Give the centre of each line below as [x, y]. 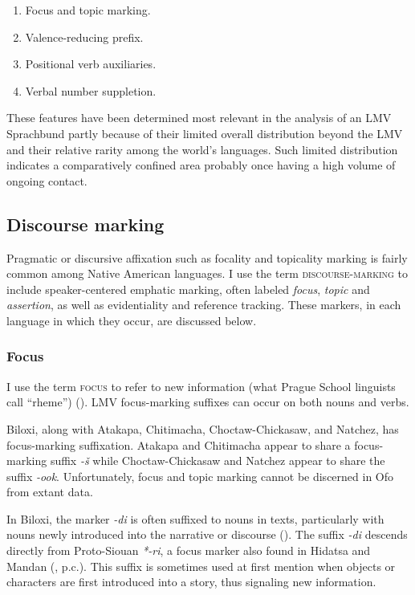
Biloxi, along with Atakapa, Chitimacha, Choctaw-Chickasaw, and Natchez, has [203, 428]
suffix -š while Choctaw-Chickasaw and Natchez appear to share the [218, 461]
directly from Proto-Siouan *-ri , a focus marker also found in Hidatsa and [189, 550]
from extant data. [50, 492]
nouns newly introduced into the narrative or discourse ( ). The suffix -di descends [207, 534]
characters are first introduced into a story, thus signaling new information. [191, 582]
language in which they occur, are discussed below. [132, 320]
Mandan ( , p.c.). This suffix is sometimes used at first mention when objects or [201, 566]
